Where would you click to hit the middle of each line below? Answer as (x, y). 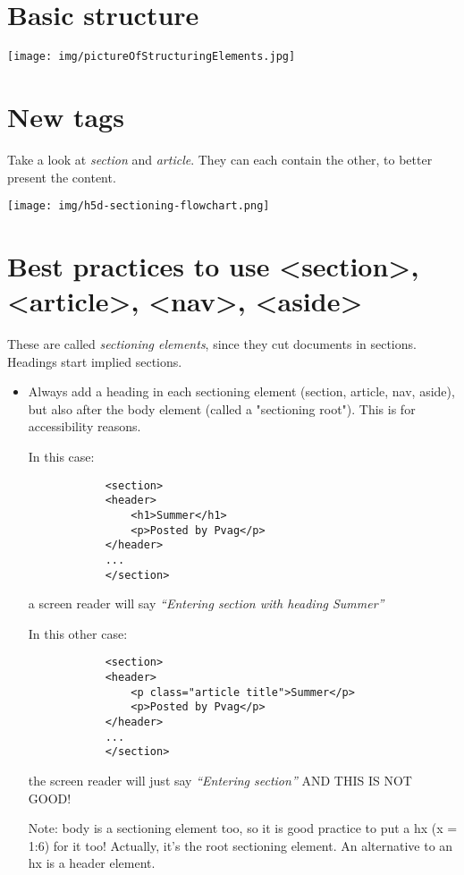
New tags (66, 116)
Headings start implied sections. (95, 361)
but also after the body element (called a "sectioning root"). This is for (222, 408)
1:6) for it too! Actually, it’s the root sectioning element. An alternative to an (240, 845)
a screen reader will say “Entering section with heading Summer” (206, 603)
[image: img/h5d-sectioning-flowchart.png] (139, 206)
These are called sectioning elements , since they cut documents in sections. (212, 344)
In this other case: (78, 633)
